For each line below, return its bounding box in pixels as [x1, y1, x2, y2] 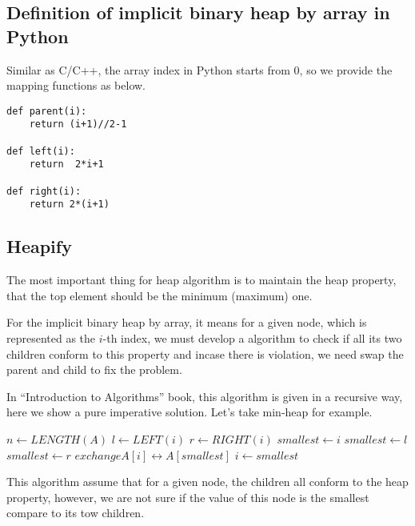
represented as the [6, 330, 96, 347]
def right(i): [6, 185, 82, 197]
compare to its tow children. [6, 504, 145, 521]
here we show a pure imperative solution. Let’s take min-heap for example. [6, 404, 373, 420]
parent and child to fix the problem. [6, 361, 182, 378]
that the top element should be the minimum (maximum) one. [6, 287, 313, 303]
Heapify [6, 234, 72, 259]
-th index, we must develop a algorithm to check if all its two [102, 330, 402, 347]
